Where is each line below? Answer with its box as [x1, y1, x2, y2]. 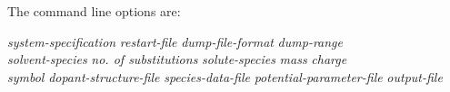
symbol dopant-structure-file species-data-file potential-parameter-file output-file [7, 67, 443, 86]
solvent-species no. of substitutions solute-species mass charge [7, 50, 347, 69]
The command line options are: [7, 2, 181, 20]
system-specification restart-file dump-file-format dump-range [7, 32, 343, 51]
